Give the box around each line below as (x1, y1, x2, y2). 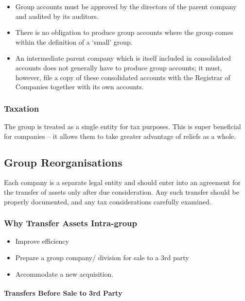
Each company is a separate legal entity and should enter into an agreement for (4, 177, 241, 187)
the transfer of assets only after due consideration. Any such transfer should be (4, 186, 239, 197)
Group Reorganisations (4, 154, 122, 169)
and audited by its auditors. (15, 11, 99, 21)
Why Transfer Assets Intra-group (4, 217, 137, 229)
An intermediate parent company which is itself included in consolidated (15, 53, 231, 63)
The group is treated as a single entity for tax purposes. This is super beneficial (4, 121, 241, 131)
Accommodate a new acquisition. (15, 268, 114, 279)
